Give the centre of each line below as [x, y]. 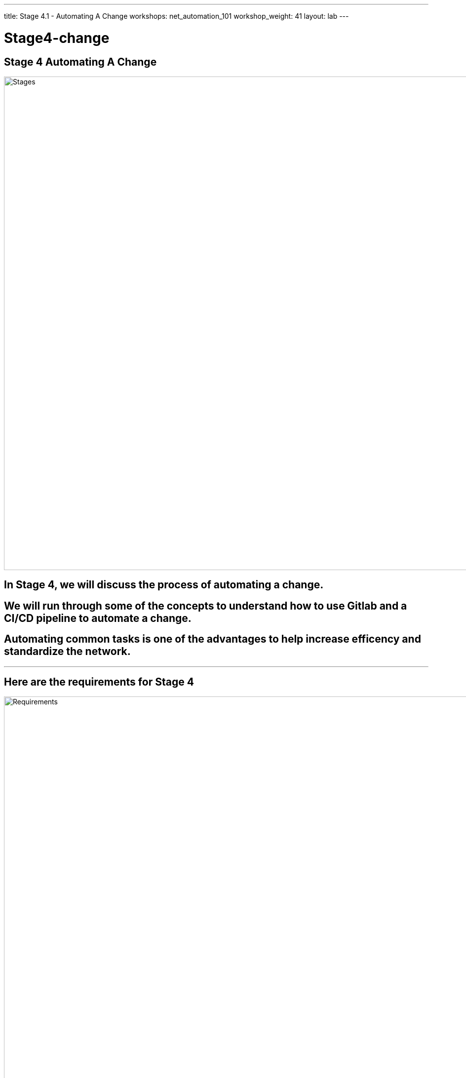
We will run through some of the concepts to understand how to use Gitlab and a [206, 606]
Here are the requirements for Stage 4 [99, 682]
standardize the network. [67, 652]
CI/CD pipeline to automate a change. [98, 618]
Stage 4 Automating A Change [80, 62]
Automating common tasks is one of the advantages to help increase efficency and [213, 639]
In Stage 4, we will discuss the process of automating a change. [164, 585]
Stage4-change [57, 38]
